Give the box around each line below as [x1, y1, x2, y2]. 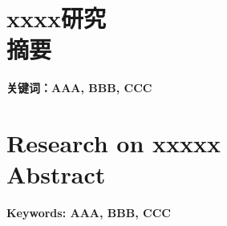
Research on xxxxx [6, 127, 221, 159]
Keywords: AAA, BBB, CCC [6, 204, 171, 221]
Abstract [6, 158, 106, 191]
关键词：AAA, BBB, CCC [6, 79, 152, 96]
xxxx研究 [6, 2, 106, 34]
